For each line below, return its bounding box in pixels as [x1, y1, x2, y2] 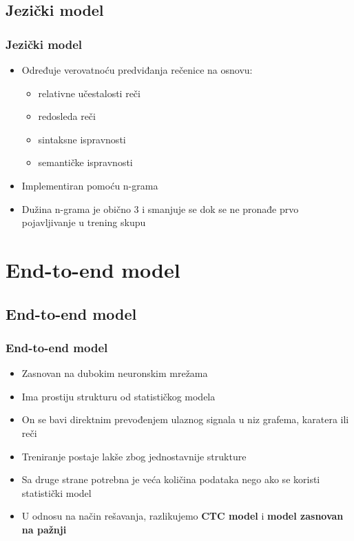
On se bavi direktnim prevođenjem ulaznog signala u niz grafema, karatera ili [21, 412, 349, 427]
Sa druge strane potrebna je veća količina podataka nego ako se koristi [21, 472, 320, 487]
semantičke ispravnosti [38, 155, 133, 170]
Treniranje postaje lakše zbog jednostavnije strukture [21, 449, 247, 463]
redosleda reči [38, 109, 96, 123]
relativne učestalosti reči [38, 85, 140, 100]
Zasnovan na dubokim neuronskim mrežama [21, 366, 208, 380]
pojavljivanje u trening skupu [21, 215, 146, 229]
